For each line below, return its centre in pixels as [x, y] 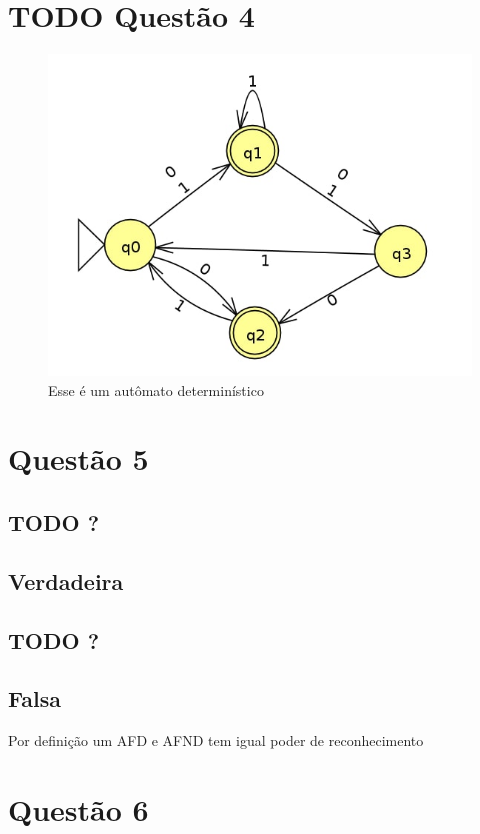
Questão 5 [78, 458]
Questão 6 [78, 808]
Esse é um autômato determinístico [156, 389]
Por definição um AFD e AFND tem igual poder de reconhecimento [216, 740]
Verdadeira [66, 580]
